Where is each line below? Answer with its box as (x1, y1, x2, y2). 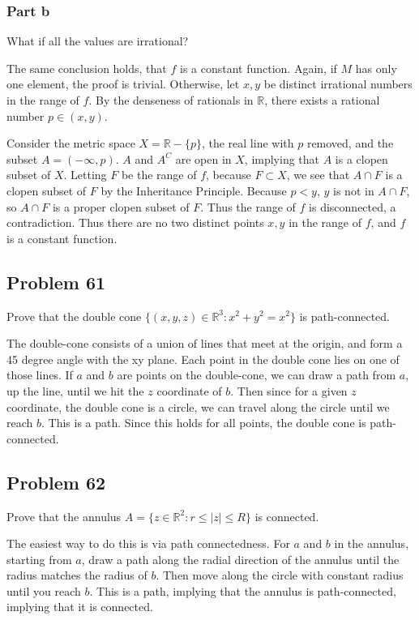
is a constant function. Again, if (179, 59, 337, 76)
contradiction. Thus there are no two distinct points (6, 214, 264, 231)
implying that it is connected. (6, 598, 153, 615)
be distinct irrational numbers (263, 75, 413, 92)
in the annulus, (334, 535, 409, 552)
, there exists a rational (264, 92, 380, 108)
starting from (6, 550, 72, 567)
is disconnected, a (309, 198, 396, 215)
